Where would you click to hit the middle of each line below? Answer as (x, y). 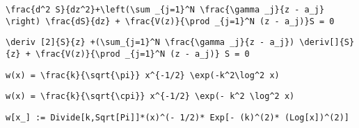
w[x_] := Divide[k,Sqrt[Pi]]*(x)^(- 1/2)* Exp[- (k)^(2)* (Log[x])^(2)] (177, 117)
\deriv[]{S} (327, 43)
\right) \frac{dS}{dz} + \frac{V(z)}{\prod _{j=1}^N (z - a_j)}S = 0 (170, 21)
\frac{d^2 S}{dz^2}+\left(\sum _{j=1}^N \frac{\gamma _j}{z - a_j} (165, 10)
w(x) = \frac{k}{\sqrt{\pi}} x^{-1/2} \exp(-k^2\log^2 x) (143, 75)
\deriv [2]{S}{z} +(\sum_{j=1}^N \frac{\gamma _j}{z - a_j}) (150, 43)
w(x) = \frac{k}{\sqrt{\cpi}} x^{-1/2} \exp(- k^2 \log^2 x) (150, 97)
